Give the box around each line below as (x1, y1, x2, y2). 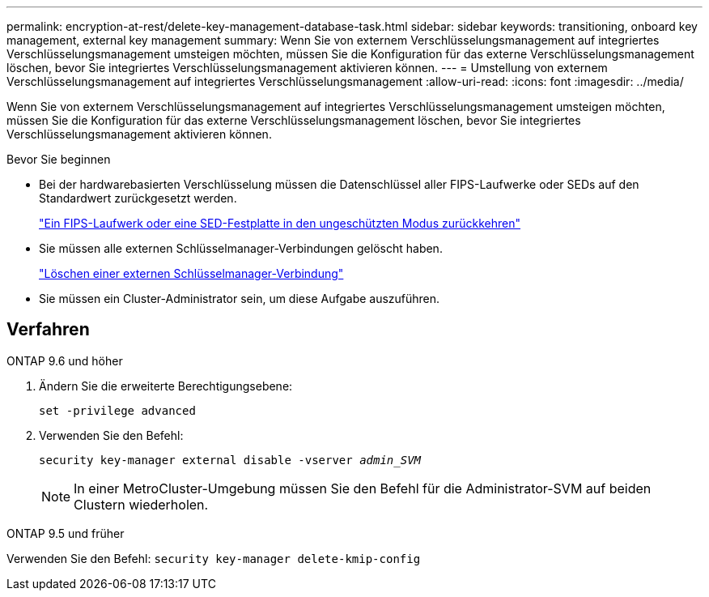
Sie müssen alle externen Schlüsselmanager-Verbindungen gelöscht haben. (39, 241, 443, 255)
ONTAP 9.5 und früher (6, 526, 125, 540)
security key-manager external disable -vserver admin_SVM (39, 453, 422, 467)
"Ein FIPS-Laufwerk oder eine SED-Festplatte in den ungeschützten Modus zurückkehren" (39, 216, 521, 230)
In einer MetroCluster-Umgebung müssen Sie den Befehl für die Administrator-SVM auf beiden (74, 480, 652, 497)
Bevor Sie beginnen (6, 152, 111, 166)
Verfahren (6, 319, 90, 340)
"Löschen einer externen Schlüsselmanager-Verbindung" (39, 267, 344, 280)
